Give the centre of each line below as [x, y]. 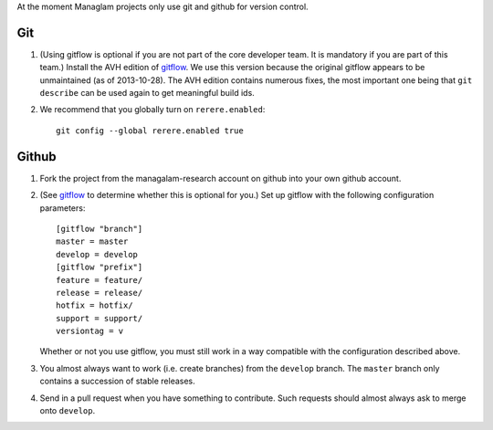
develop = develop [97, 254]
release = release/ [100, 293]
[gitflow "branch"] [100, 229]
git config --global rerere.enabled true [150, 131]
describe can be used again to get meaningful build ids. [147, 93]
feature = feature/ [100, 280]
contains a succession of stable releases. [117, 381]
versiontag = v [90, 331]
